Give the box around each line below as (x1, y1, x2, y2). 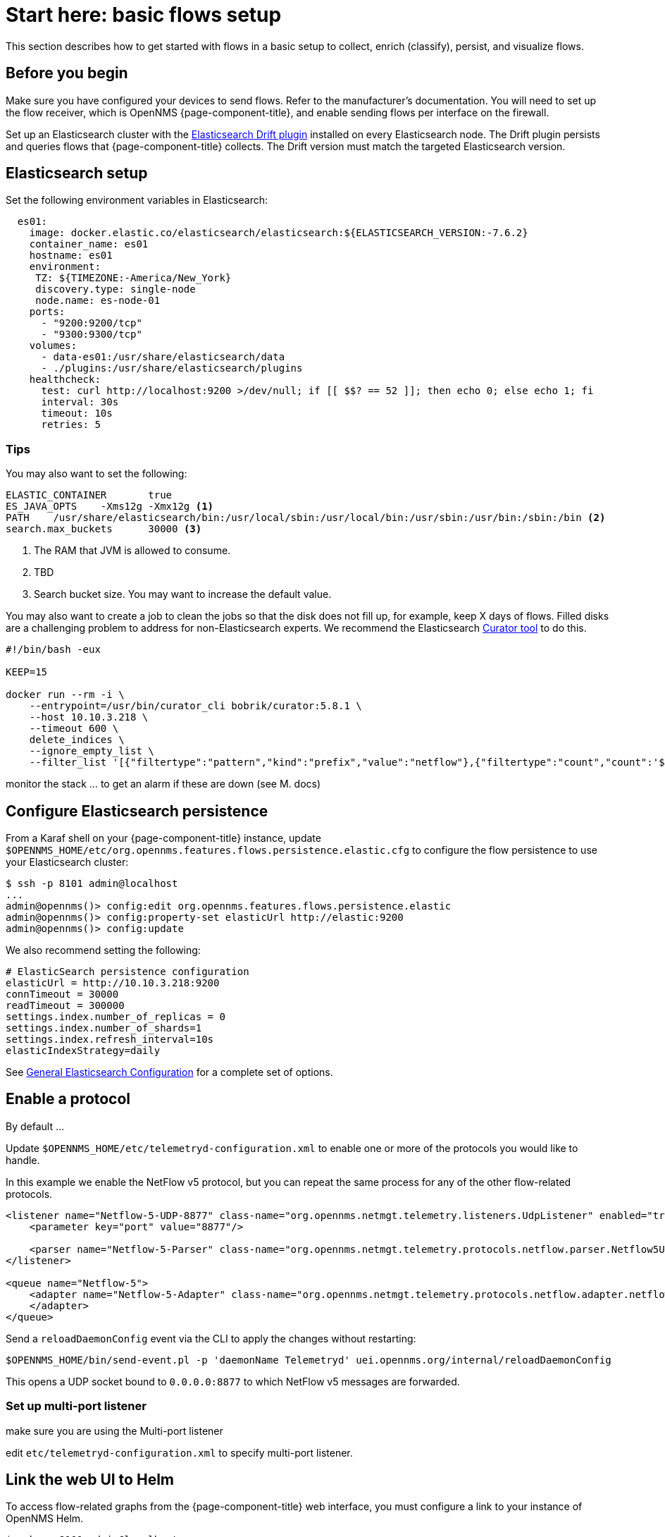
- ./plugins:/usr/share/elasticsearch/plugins (41, 362, 303, 374)
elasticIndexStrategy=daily (6, 1045, 161, 1057)
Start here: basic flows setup (6, 3, 282, 27)
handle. (6, 1153, 40, 1166)
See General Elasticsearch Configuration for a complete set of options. (6, 1066, 333, 1079)
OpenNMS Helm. (6, 1512, 84, 1525)
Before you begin (6, 64, 128, 82)
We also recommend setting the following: (6, 944, 201, 957)
